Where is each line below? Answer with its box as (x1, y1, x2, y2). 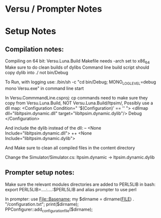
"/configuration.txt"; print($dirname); (5, 201, 79, 207)
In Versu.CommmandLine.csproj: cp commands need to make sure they (5, 95, 148, 100)
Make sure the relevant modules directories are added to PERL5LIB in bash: (5, 181, 156, 187)
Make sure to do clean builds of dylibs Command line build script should (5, 64, 149, 70)
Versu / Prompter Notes (5, 3, 102, 15)
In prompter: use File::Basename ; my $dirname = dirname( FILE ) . (5, 196, 134, 202)
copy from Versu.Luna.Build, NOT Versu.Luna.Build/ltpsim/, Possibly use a (5, 100, 153, 106)
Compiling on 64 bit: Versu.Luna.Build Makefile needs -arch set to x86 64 (5, 58, 150, 65)
